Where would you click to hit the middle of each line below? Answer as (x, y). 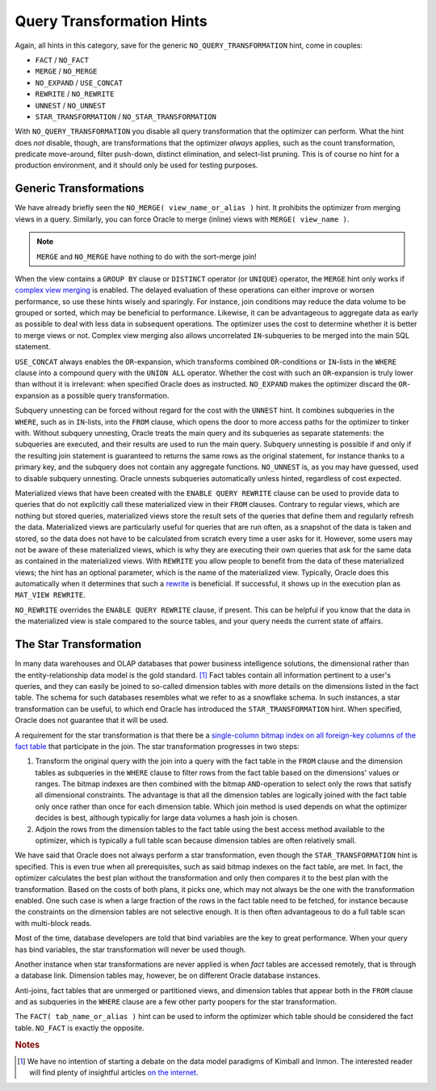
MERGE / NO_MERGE (66, 71)
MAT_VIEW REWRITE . (50, 595)
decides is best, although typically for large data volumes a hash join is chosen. (167, 818)
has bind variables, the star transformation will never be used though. (130, 949)
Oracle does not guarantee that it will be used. (92, 721)
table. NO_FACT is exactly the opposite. (80, 1028)
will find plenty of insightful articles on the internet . (114, 1072)
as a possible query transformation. (110, 395)
